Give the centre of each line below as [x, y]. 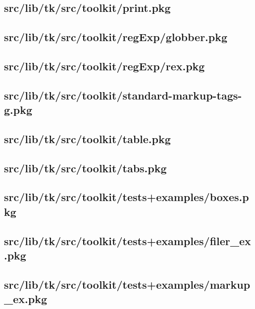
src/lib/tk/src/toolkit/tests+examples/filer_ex [127, 240]
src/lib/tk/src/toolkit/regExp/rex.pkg [104, 66]
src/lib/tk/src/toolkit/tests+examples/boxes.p [127, 197]
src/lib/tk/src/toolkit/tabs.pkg [85, 168]
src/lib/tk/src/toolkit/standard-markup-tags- [123, 95]
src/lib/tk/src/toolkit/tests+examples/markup [127, 284]
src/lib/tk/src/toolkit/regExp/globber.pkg [116, 37]
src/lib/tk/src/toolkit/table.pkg [87, 138]
